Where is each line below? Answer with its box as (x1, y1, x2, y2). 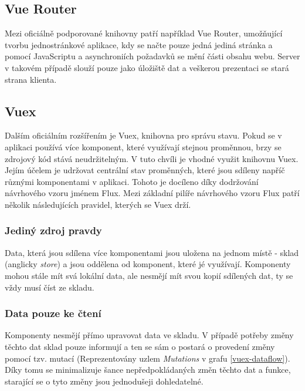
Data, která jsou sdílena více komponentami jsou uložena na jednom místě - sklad (5, 246, 299, 258)
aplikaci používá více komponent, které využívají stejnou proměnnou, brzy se (5, 140, 282, 153)
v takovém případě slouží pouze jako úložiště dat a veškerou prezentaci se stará (5, 61, 289, 73)
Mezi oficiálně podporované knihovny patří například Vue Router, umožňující (5, 27, 283, 39)
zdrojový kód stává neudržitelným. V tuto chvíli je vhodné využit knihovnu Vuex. (5, 152, 299, 164)
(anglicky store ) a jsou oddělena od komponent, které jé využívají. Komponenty (5, 258, 291, 270)
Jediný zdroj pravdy (5, 223, 102, 238)
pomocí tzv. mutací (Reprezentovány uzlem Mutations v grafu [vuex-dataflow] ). (5, 352, 290, 364)
